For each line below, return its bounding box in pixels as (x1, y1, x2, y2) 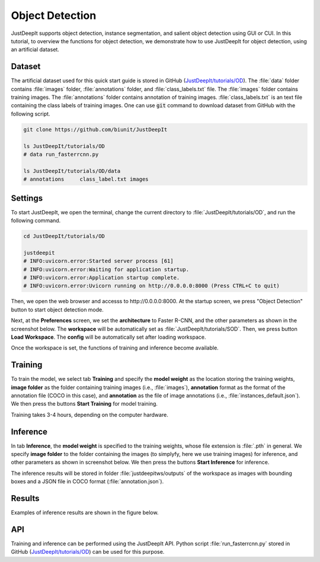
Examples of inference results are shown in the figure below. (11, 509, 159, 516)
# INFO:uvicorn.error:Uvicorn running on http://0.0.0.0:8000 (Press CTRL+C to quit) (23, 282, 280, 290)
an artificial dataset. (11, 46, 59, 53)
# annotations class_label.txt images (23, 176, 149, 183)
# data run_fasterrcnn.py (23, 151, 99, 158)
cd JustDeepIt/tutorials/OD (23, 233, 105, 239)
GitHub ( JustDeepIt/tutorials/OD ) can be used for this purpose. (11, 548, 165, 555)
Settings (11, 193, 43, 203)
